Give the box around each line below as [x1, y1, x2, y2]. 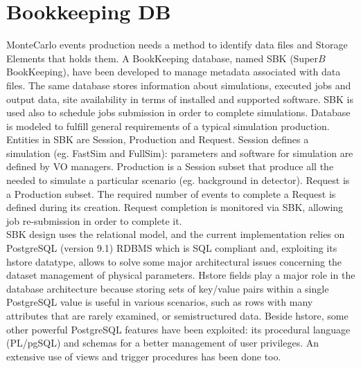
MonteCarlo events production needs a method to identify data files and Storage [6, 37, 348, 52]
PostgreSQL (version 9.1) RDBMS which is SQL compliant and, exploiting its [6, 241, 337, 255]
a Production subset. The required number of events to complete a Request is [6, 186, 336, 201]
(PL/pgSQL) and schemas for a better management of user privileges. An [6, 335, 319, 350]
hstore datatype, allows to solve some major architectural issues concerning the [6, 254, 342, 268]
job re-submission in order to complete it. [6, 213, 182, 228]
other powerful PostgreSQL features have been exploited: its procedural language [6, 322, 351, 336]
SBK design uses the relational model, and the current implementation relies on [6, 227, 345, 241]
